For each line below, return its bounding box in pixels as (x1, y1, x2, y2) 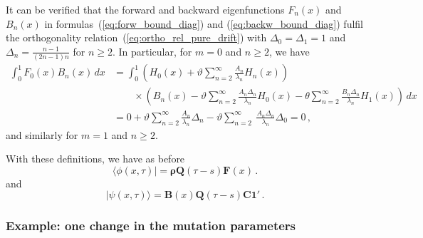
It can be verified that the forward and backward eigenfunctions (6, 2, 285, 16)
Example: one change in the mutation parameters (6, 217, 296, 234)
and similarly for (6, 127, 78, 142)
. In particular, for (112, 43, 192, 58)
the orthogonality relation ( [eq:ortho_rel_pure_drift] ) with (6, 30, 267, 45)
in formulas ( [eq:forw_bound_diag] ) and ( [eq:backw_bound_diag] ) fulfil (44, 16, 364, 31)
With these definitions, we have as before (6, 151, 185, 166)
